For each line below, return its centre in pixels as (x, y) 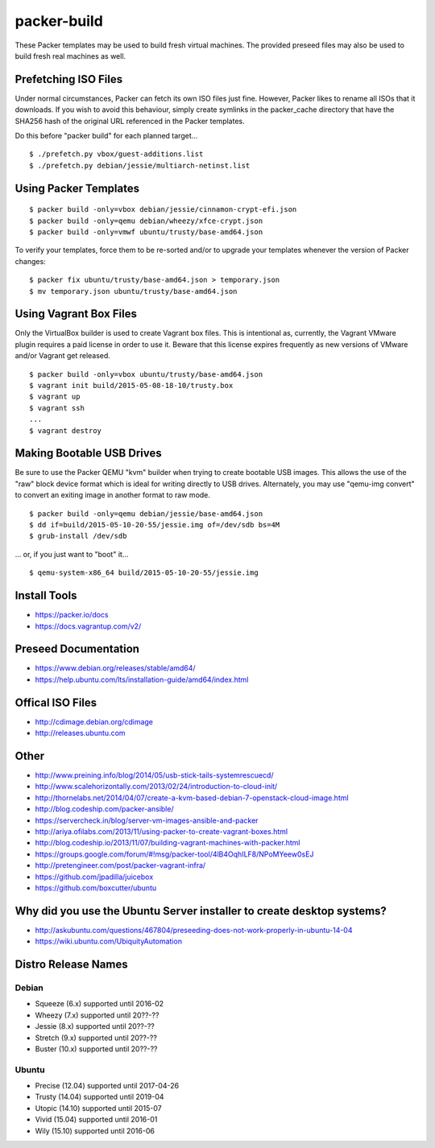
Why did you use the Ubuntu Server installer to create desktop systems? (201, 911)
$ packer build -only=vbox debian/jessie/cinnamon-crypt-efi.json (163, 210)
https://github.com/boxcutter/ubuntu (96, 888)
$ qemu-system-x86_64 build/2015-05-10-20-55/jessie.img (144, 573)
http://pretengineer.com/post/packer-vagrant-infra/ (120, 865)
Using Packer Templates (77, 188)
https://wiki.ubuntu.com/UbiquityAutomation (109, 941)
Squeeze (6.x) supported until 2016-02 (99, 1004)
